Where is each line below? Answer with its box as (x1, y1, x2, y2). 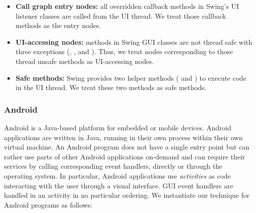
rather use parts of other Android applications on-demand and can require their (4, 151, 245, 161)
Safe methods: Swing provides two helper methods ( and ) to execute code (15, 72, 247, 83)
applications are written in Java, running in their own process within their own (4, 132, 243, 142)
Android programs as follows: (4, 199, 92, 210)
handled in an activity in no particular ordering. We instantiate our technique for (4, 190, 250, 200)
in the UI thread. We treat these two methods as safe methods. (15, 82, 207, 92)
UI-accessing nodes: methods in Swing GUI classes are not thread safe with (15, 36, 253, 47)
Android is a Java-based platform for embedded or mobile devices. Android (4, 122, 231, 132)
